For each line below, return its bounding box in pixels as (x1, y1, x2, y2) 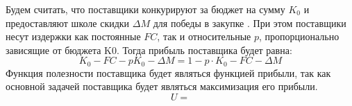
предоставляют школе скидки (6, 15, 130, 30)
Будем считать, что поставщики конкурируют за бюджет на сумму (6, 2, 285, 16)
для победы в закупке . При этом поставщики (153, 15, 346, 30)
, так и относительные (157, 29, 251, 44)
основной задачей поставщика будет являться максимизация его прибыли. (6, 79, 318, 94)
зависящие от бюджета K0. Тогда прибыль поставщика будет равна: (6, 42, 292, 57)
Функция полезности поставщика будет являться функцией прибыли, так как (6, 65, 331, 80)
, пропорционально (259, 29, 340, 44)
